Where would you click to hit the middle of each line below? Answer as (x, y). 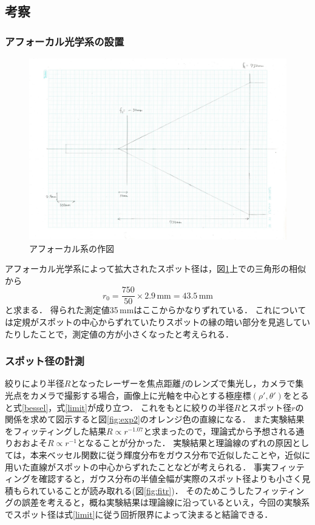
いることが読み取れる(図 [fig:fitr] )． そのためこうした (151, 490)
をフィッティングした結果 (56, 431)
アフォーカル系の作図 (72, 248)
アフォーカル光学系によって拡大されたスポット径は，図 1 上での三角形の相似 (155, 269)
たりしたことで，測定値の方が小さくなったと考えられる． (120, 334)
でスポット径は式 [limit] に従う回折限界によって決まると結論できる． (139, 514)
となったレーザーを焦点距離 (126, 383)
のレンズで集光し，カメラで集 (244, 383)
